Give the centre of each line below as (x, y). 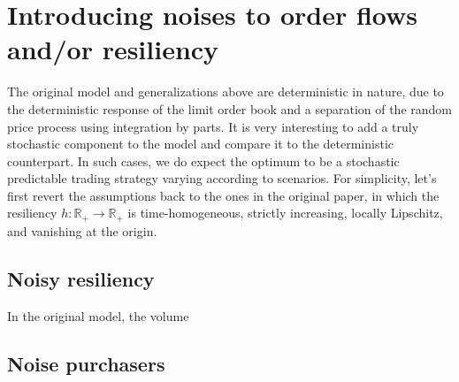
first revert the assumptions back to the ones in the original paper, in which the (223, 195)
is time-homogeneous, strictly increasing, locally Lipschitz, (285, 213)
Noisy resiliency (81, 278)
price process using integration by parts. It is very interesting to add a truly (213, 126)
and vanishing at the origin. (82, 230)
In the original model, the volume (98, 315)
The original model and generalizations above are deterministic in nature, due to (226, 92)
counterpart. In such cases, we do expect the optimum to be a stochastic (203, 160)
